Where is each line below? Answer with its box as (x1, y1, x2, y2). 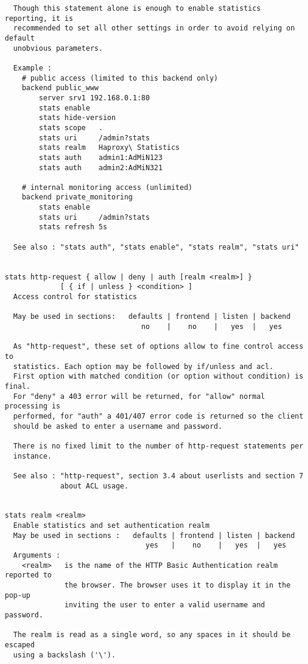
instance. (13, 451, 52, 460)
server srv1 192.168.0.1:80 (39, 93, 150, 102)
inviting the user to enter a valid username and (64, 601, 265, 610)
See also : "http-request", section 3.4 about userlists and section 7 (13, 471, 304, 480)
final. (5, 382, 30, 391)
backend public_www (21, 84, 99, 93)
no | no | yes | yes (141, 322, 282, 331)
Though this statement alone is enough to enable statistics (13, 4, 261, 13)
